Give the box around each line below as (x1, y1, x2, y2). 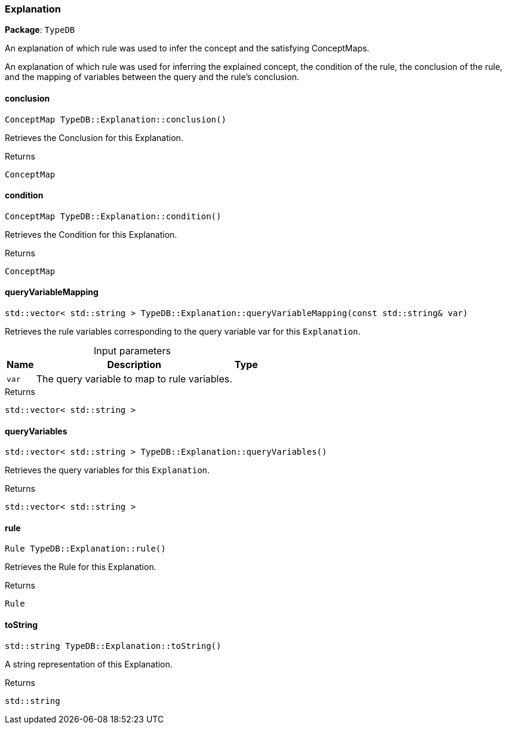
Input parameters (93, 345, 171, 357)
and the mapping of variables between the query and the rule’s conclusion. (5, 72, 299, 82)
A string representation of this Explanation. (5, 658, 173, 669)
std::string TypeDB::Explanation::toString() (5, 641, 222, 651)
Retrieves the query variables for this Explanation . (5, 465, 210, 476)
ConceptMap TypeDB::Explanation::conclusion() (5, 114, 226, 124)
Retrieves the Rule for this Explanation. (5, 562, 156, 572)
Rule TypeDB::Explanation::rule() (5, 544, 166, 554)
